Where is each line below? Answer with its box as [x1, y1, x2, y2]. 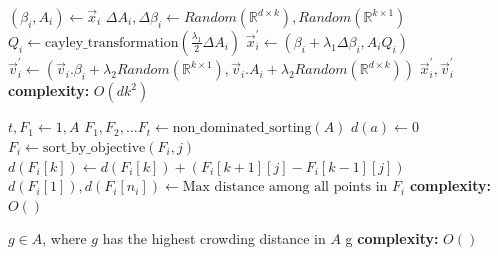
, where [42, 228, 87, 249]
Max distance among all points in [182, 180, 388, 195]
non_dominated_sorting [172, 121, 312, 136]
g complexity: [345, 228, 439, 249]
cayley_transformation [44, 35, 179, 50]
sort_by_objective [42, 141, 146, 156]
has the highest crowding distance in [102, 228, 326, 249]
